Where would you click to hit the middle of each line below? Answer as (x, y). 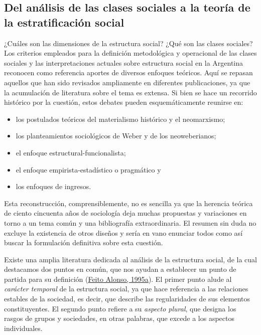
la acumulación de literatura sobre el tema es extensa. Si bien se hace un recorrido (130, 92)
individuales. (23, 328)
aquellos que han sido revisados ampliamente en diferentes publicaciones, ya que (127, 82)
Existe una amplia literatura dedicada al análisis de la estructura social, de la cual (130, 259)
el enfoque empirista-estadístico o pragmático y (88, 169)
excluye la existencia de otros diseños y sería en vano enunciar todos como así (123, 232)
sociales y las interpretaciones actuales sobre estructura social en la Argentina (124, 62)
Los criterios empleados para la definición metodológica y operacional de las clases (130, 53)
